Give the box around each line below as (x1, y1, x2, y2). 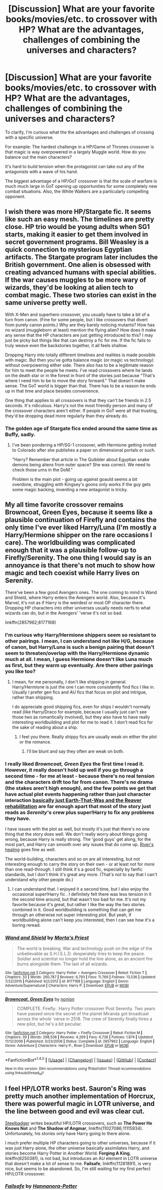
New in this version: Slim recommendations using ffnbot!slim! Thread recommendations (5, 1066, 151, 1071)
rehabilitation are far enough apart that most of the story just (5, 803, 151, 810)
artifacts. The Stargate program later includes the (5, 253, 158, 262)
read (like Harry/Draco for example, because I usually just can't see (12, 709, 147, 715)
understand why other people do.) (5, 877, 74, 883)
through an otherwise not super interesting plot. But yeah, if (12, 912, 132, 918)
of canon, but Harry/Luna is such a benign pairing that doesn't (5, 644, 155, 650)
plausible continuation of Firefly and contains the (5, 516, 157, 524)
